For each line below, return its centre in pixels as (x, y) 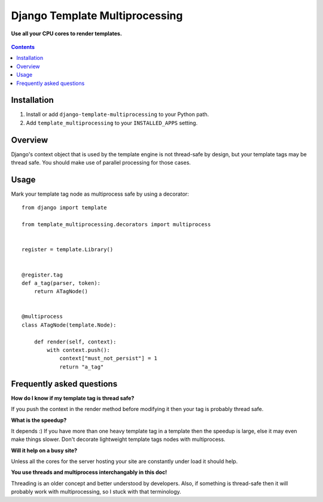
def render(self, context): (75, 342)
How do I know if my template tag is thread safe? (73, 398)
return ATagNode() (61, 291)
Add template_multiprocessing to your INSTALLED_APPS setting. (112, 123)
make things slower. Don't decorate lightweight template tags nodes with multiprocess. (118, 439)
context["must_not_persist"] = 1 (109, 358)
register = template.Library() (68, 250)
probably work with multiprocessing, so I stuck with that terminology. (96, 492)
